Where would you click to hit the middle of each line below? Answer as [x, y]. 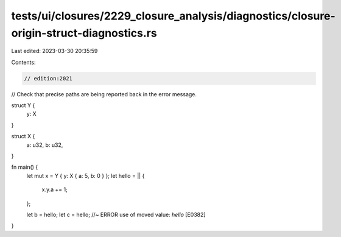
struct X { [23, 136]
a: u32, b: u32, [45, 145]
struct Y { [23, 105]
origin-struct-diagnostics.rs [84, 33]
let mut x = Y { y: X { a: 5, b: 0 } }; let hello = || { [86, 175]
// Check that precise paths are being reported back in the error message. [104, 94]
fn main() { [25, 167]
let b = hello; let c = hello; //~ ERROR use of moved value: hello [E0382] [116, 214]
